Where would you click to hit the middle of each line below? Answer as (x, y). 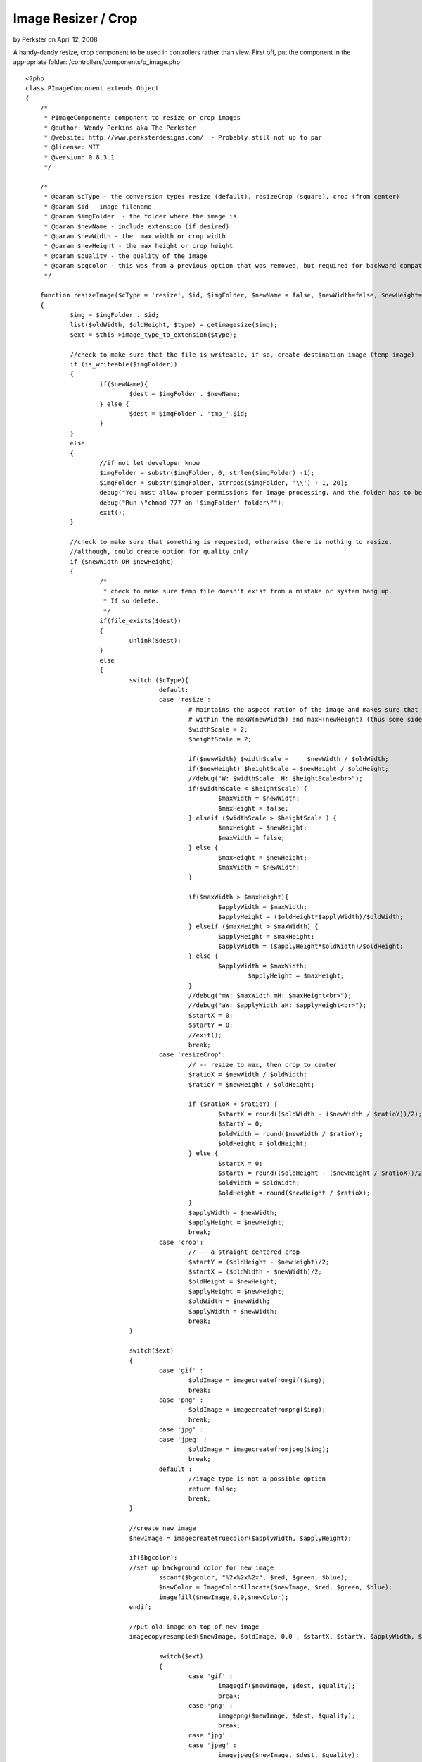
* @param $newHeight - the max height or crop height (139, 246)
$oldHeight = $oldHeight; (263, 1143)
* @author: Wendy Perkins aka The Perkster (120, 128)
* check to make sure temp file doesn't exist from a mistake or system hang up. (248, 591)
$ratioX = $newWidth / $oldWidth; (248, 1074)
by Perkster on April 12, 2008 (55, 39)
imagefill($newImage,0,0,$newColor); (224, 1597)
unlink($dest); (155, 640)
